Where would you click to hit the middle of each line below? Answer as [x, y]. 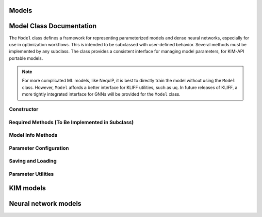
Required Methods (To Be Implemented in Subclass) [71, 122]
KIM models [27, 188]
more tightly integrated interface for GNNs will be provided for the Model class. [101, 94]
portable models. [26, 58]
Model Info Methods [33, 135]
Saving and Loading [33, 161]
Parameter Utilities [32, 174]
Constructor [24, 109]
